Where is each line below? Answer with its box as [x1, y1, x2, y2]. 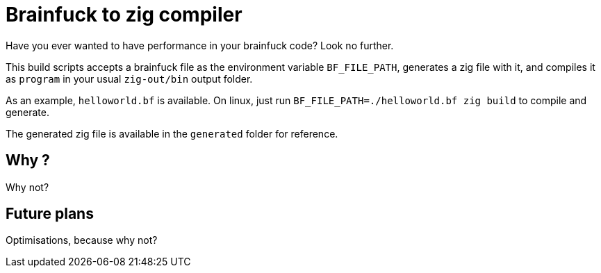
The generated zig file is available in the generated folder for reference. [6, 127, 338, 140]
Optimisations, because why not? [6, 234, 158, 247]
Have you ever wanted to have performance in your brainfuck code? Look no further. [6, 39, 394, 51]
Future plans [6, 205, 94, 223]
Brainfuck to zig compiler [6, 3, 242, 26]
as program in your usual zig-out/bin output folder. [6, 72, 253, 85]
